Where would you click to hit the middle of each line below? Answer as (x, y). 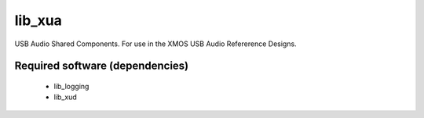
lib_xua (38, 20)
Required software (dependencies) (102, 66)
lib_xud (66, 97)
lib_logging (71, 86)
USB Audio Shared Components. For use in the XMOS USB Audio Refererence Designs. (156, 44)
